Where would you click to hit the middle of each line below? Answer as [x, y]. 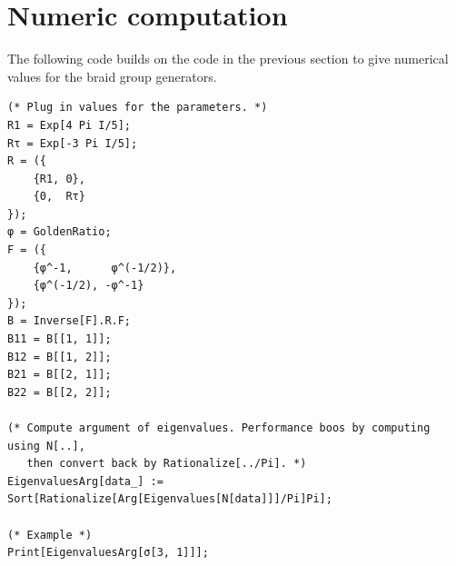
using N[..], [46, 446]
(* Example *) [50, 535]
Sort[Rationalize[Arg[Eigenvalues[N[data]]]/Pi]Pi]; [170, 499]
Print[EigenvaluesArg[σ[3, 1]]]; [108, 553]
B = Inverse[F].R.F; [69, 321]
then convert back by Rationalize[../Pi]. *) [167, 464]
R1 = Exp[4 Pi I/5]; [69, 125]
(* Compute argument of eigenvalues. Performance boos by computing [219, 428]
